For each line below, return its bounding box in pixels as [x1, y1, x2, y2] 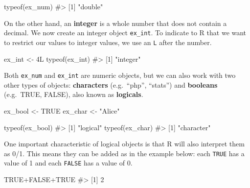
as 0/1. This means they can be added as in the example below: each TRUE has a [4, 148, 245, 158]
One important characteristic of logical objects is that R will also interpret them [4, 139, 245, 149]
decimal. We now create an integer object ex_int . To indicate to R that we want [4, 27, 247, 38]
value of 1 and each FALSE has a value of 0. [4, 158, 133, 168]
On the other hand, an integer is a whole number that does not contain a [4, 18, 227, 28]
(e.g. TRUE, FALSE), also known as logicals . [4, 89, 143, 99]
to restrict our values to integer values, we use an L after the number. [4, 37, 212, 47]
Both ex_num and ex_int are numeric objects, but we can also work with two [4, 70, 236, 80]
